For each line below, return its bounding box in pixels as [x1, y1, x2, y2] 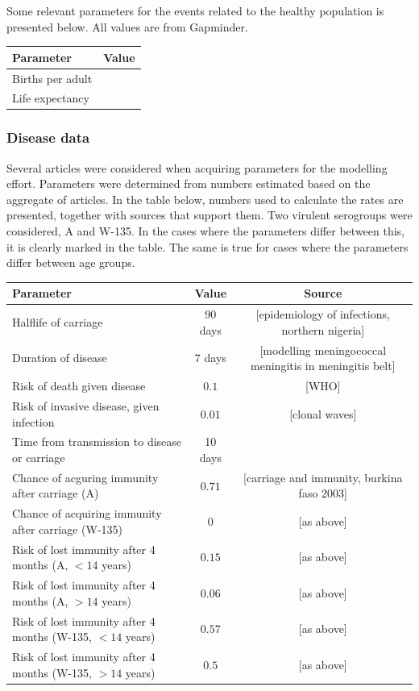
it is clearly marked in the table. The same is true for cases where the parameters [6, 238, 409, 255]
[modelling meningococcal [259, 341, 387, 358]
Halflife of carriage [12, 313, 103, 330]
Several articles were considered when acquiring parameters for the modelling [6, 159, 388, 176]
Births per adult [12, 69, 93, 86]
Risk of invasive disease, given [12, 397, 160, 414]
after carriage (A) [12, 485, 99, 502]
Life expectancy [12, 89, 89, 106]
